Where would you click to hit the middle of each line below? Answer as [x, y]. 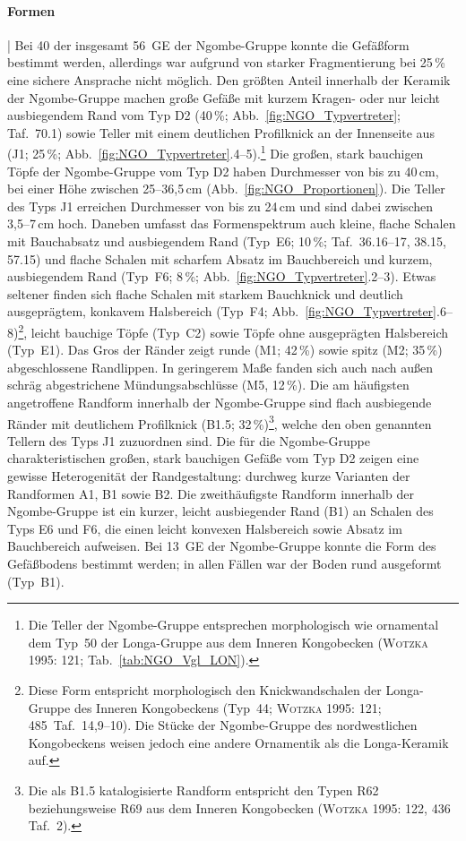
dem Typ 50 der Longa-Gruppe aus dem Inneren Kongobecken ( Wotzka [228, 642]
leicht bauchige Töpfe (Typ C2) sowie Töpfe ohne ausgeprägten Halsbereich [240, 332]
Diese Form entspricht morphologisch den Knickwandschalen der [205, 689]
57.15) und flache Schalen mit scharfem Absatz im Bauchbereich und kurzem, [220, 258]
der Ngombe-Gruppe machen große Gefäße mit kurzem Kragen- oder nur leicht [224, 97]
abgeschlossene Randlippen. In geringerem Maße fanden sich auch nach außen [220, 367]
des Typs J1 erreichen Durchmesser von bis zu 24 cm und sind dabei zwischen [220, 206]
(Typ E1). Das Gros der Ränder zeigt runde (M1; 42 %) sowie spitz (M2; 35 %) [225, 350]
